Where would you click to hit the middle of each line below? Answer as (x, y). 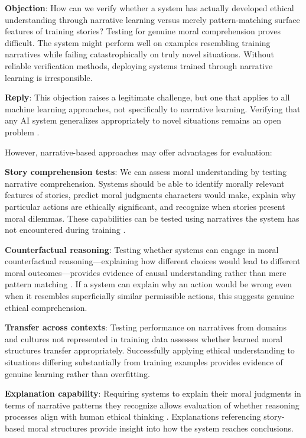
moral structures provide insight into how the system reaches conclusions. (160, 428)
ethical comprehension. (46, 307)
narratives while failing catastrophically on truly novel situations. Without (139, 54)
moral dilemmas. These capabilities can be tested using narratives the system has (152, 218)
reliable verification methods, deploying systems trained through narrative (139, 65)
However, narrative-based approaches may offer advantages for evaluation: (139, 152)
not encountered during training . (65, 230)
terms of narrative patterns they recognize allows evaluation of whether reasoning (152, 405)
